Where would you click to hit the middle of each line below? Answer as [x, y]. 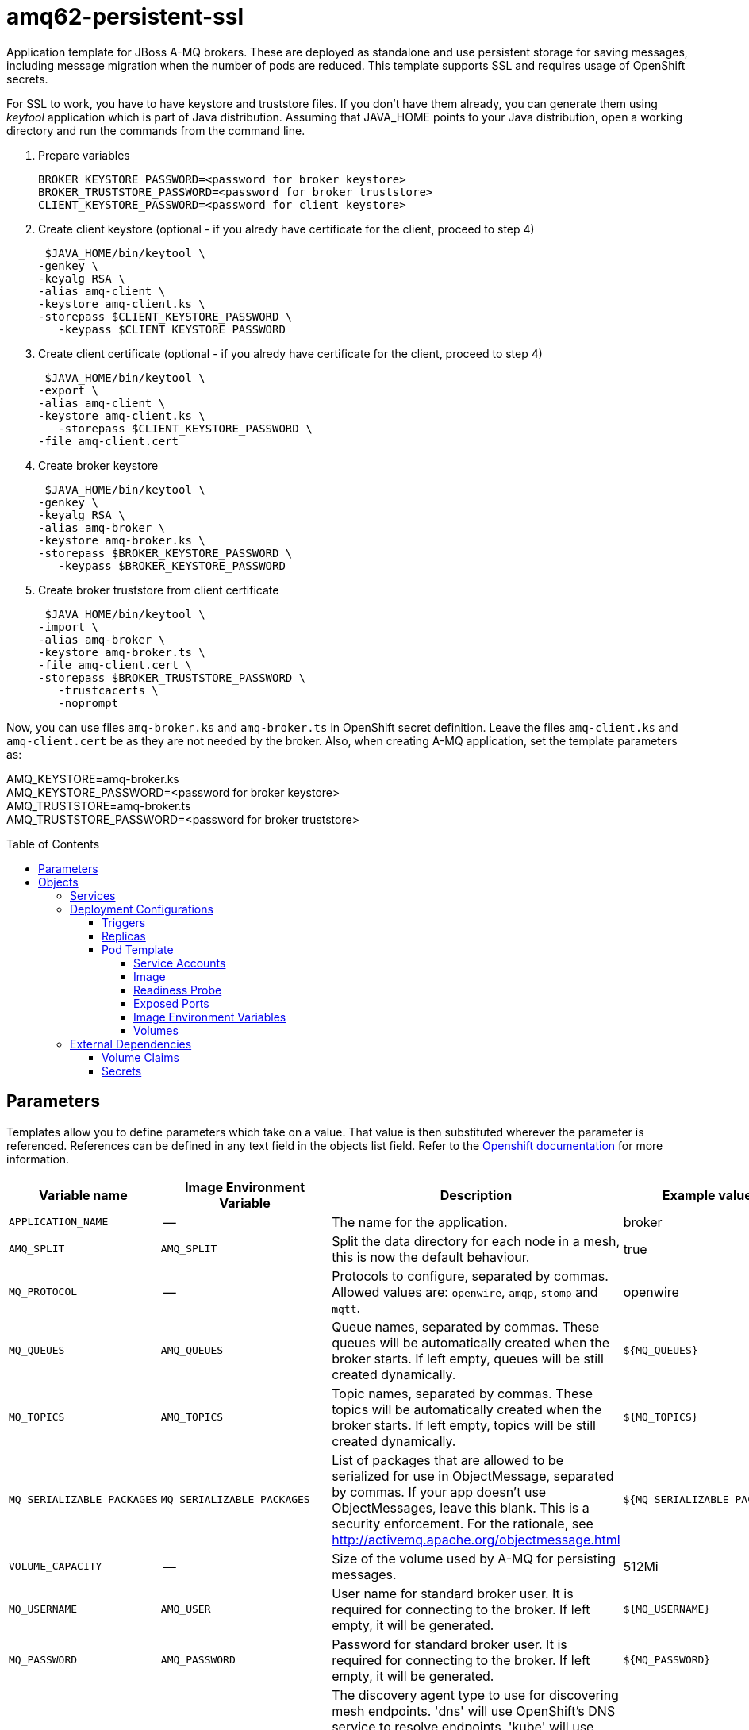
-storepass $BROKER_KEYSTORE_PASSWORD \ [165, 553]
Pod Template [138, 949]
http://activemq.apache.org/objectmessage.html [476, 1539]
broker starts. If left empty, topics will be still [464, 1425]
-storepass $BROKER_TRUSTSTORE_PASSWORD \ [172, 677]
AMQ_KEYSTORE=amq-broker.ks [93, 778]
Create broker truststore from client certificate [159, 590]
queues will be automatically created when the [471, 1342]
